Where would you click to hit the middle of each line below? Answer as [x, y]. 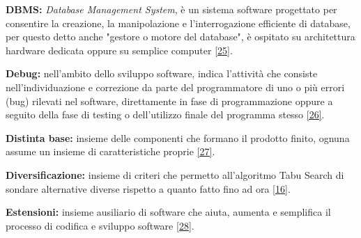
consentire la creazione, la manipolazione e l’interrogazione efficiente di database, [178, 23]
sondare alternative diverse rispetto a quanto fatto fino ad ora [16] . [148, 188]
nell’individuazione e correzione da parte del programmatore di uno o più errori [175, 87]
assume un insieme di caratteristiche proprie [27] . [110, 151]
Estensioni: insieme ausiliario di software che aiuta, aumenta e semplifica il [168, 212]
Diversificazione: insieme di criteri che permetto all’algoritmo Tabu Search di [175, 174]
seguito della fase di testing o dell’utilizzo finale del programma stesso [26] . [165, 114]
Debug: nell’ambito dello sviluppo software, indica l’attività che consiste [162, 73]
